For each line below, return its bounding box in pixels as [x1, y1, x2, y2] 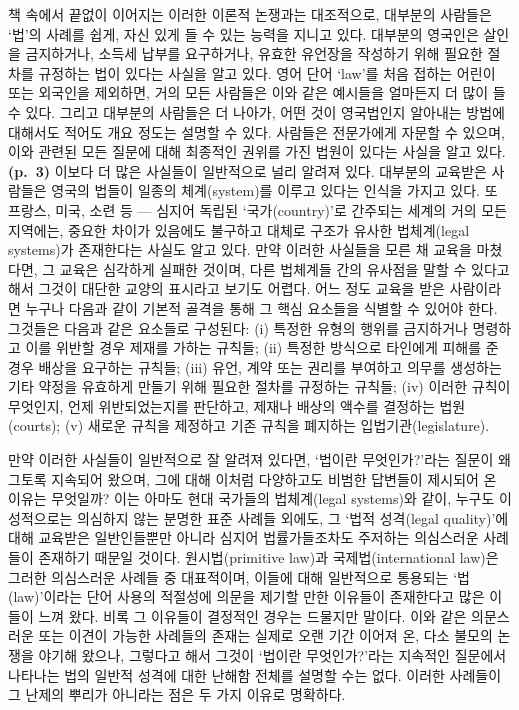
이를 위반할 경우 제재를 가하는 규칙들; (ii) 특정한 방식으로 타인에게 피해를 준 [25, 337, 499, 358]
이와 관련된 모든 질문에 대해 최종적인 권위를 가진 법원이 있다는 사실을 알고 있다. [8, 141, 506, 162]
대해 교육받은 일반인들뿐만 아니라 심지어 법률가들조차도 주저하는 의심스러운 [8, 527, 479, 548]
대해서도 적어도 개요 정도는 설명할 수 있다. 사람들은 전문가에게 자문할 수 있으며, [8, 121, 505, 142]
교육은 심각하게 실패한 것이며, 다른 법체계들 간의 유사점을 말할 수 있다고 [59, 258, 510, 279]
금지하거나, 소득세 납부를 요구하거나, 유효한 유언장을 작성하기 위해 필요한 [25, 43, 483, 64]
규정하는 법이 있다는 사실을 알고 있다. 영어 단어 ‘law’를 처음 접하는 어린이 [38, 62, 496, 83]
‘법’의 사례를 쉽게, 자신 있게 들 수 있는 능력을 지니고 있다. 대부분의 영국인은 [8, 23, 479, 44]
